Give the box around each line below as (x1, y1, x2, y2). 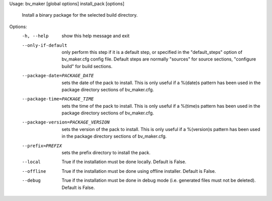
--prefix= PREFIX (22, 143, 62, 149)
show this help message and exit (61, 33, 129, 39)
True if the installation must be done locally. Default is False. (61, 159, 186, 165)
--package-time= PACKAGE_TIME (22, 96, 94, 102)
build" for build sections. (61, 63, 113, 69)
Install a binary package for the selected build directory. (22, 12, 138, 18)
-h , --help (22, 33, 49, 39)
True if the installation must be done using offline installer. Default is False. (61, 168, 216, 174)
